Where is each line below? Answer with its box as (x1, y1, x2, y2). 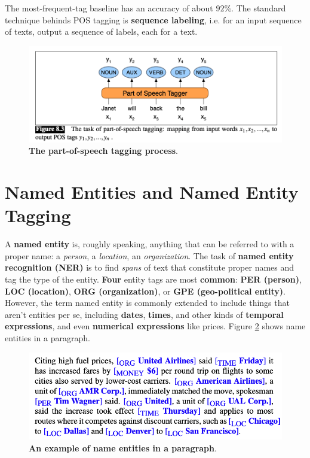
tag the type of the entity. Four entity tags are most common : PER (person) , (5, 273, 302, 285)
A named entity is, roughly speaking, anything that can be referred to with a (5, 238, 294, 250)
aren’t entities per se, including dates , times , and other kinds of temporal (5, 308, 284, 320)
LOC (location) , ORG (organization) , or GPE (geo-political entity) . (5, 284, 286, 297)
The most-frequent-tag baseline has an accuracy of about (5, 2, 213, 14)
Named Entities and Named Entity (5, 180, 299, 204)
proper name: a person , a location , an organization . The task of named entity (5, 249, 294, 262)
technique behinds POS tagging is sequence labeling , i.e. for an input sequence (5, 13, 302, 26)
